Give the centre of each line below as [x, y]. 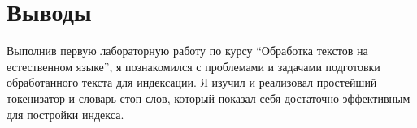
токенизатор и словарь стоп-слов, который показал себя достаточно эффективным [208, 98]
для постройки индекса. [65, 114]
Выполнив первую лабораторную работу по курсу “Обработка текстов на [187, 51]
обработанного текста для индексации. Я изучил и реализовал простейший [192, 82]
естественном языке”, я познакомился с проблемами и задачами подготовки [193, 66]
